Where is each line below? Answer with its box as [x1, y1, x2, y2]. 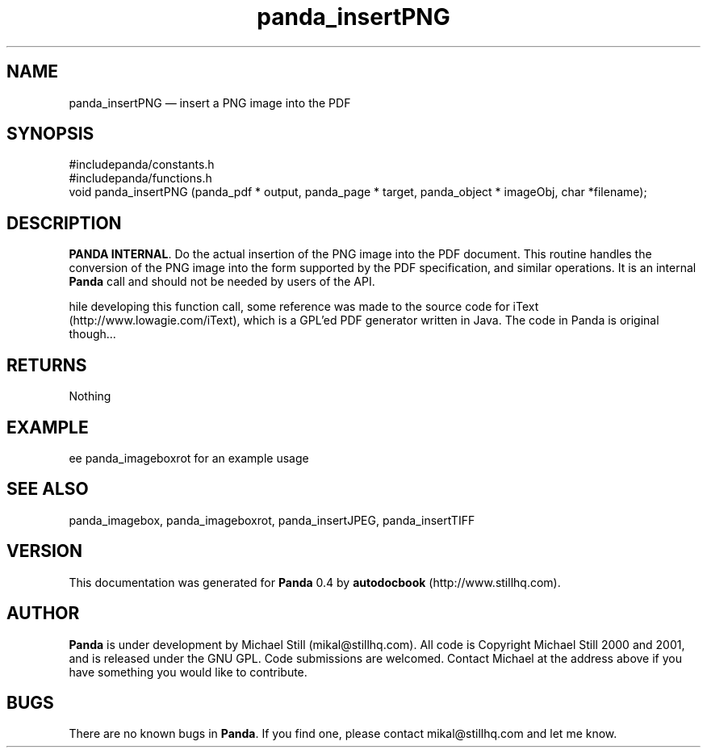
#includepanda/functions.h [69, 171, 212, 186]
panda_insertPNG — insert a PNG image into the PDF [69, 95, 351, 110]
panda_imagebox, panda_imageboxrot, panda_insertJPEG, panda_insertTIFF [69, 513, 475, 527]
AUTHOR [6, 603, 80, 624]
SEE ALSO [6, 479, 89, 500]
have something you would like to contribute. [69, 664, 307, 679]
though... [69, 327, 116, 341]
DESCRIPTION [6, 212, 122, 233]
